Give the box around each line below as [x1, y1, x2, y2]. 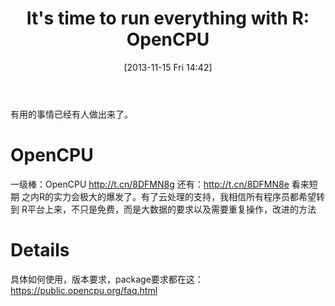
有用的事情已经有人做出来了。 [10, 108, 133, 120]
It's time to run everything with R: [26, 7, 310, 30]
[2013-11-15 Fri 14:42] [123, 61, 213, 73]
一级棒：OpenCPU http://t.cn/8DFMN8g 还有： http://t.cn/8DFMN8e [10, 178, 290, 190]
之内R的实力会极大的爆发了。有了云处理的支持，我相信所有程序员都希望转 [21, 190, 325, 202]
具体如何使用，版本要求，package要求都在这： [10, 273, 204, 285]
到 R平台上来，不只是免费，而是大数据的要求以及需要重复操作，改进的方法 [10, 203, 317, 215]
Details [10, 239, 70, 262]
